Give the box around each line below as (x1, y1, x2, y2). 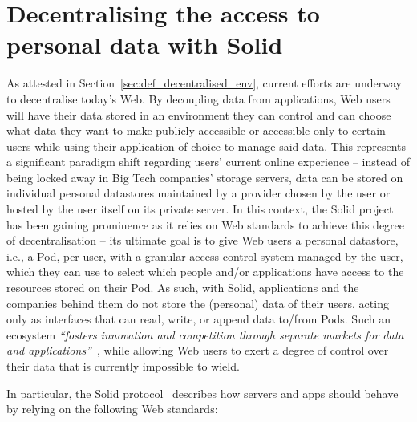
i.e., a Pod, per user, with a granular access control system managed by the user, (6, 247, 403, 264)
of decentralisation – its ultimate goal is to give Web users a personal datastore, (6, 232, 399, 249)
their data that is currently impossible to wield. (6, 358, 240, 374)
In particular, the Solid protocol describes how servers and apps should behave (6, 384, 399, 401)
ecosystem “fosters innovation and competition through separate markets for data (6, 326, 404, 343)
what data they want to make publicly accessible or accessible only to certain (6, 122, 386, 139)
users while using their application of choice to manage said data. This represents (6, 137, 407, 154)
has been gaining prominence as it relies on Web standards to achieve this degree (6, 216, 405, 233)
